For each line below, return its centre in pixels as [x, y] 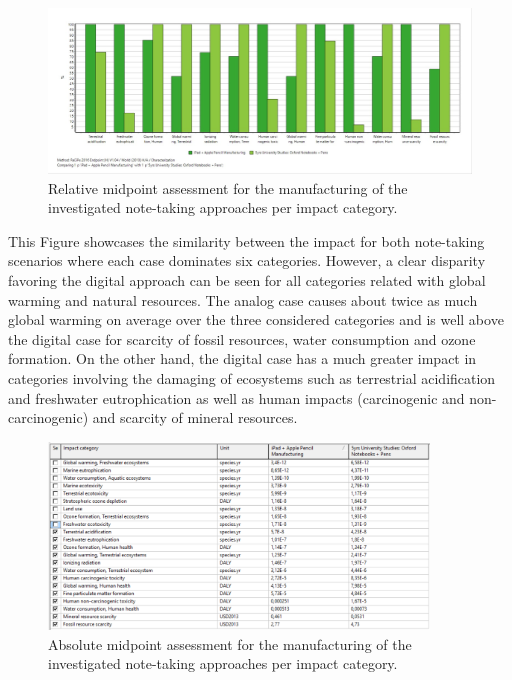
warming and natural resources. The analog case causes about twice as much [243, 299]
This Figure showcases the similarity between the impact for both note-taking [246, 240]
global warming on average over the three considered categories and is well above [256, 319]
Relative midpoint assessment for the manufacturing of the [228, 187]
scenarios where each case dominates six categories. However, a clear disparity [247, 260]
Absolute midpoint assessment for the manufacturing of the [230, 643]
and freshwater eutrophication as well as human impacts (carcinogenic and [236, 397]
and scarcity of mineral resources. [195, 417]
